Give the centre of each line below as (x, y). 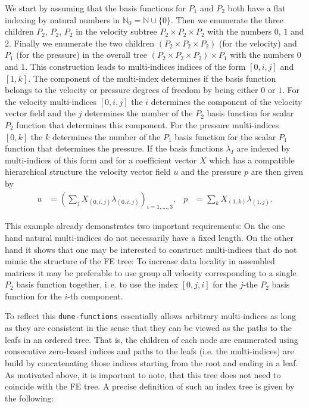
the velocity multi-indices (51, 101)
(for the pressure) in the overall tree (82, 55)
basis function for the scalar (225, 136)
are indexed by (263, 148)
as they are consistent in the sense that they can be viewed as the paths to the (148, 328)
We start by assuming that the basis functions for (95, 8)
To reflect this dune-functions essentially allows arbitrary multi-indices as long (150, 316)
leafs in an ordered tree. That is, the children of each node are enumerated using (152, 339)
